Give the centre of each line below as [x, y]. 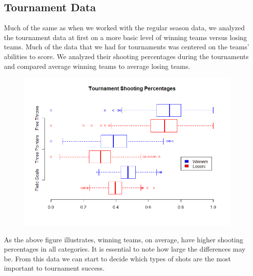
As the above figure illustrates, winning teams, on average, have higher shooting [124, 239]
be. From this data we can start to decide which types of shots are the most [117, 258]
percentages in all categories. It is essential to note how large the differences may [125, 249]
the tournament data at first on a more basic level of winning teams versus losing [126, 37]
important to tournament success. [54, 268]
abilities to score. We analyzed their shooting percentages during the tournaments [126, 56]
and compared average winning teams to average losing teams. [97, 66]
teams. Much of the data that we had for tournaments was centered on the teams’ [127, 47]
